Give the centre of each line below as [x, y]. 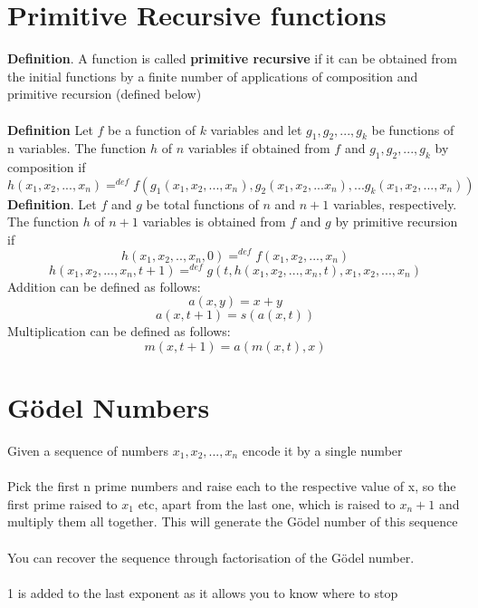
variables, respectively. [395, 203]
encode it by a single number [322, 450]
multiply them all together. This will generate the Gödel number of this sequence [233, 521]
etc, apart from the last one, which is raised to [267, 503]
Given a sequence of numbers [88, 450]
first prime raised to [62, 503]
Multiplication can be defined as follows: [119, 331]
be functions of [413, 129]
